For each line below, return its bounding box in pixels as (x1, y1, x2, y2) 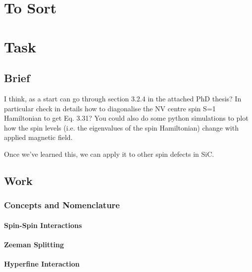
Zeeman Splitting (4, 239, 64, 249)
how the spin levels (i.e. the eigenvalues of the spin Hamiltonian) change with (4, 122, 239, 133)
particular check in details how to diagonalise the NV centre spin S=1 (4, 103, 216, 113)
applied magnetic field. (4, 132, 73, 142)
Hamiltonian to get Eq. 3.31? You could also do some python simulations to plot (4, 113, 249, 123)
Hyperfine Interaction (4, 259, 80, 269)
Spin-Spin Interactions (4, 220, 82, 230)
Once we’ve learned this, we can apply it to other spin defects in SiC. (4, 148, 214, 159)
